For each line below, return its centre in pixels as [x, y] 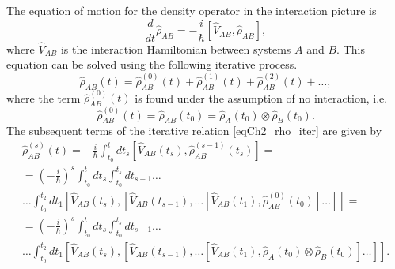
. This [351, 49]
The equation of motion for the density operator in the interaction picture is [192, 10]
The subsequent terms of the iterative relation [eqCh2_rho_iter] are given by [194, 131]
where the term [44, 97]
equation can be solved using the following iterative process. [152, 64]
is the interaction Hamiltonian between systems [176, 49]
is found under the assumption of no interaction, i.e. [261, 97]
